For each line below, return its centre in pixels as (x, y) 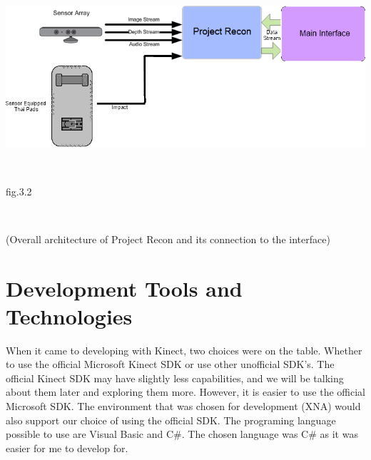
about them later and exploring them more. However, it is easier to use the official (185, 392)
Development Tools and (124, 288)
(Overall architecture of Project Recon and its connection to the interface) (168, 239)
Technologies (69, 316)
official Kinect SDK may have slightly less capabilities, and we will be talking (175, 378)
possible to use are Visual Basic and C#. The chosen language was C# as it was (182, 434)
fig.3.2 (19, 191)
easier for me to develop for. (67, 448)
